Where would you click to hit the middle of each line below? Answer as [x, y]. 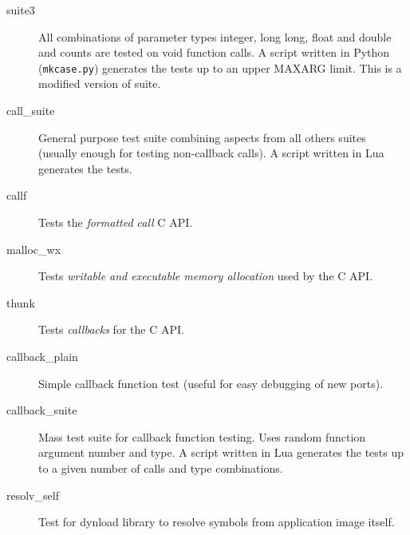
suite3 [21, 10]
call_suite [31, 111]
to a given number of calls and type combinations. [161, 468]
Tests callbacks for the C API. [111, 329]
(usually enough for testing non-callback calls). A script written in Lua [211, 153]
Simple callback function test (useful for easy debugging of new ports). [211, 383]
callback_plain [42, 356]
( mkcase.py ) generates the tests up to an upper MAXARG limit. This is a [220, 67]
